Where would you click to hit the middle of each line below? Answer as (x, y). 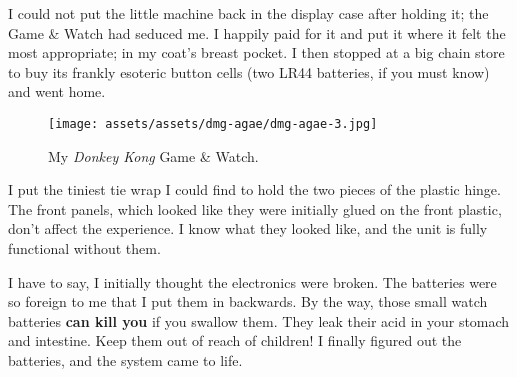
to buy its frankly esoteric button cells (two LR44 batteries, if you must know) (249, 71)
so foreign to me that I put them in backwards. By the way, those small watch (248, 301)
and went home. (57, 91)
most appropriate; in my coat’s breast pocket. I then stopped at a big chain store (256, 52)
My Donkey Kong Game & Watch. (153, 155)
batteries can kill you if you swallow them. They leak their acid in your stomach (259, 320)
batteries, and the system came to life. (125, 359)
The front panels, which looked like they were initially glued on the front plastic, (255, 208)
